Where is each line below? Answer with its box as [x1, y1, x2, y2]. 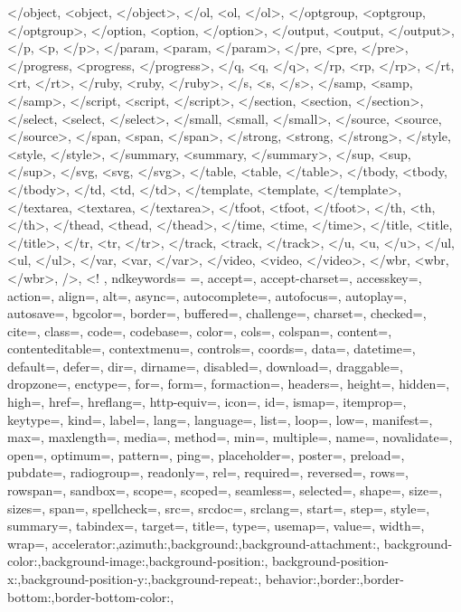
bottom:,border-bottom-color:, [7, 587, 174, 606]
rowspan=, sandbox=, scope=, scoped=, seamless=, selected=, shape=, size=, [7, 481, 443, 500]
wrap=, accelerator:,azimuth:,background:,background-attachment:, [7, 533, 381, 552]
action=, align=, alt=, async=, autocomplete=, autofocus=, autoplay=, [7, 286, 407, 305]
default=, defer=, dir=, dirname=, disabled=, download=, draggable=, [7, 356, 403, 375]
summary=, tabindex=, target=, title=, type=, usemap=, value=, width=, [7, 516, 425, 535]
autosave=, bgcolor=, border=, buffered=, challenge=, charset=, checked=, [7, 304, 427, 323]
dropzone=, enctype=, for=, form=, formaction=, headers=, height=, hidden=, [7, 374, 450, 393]
